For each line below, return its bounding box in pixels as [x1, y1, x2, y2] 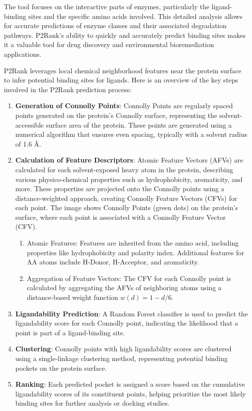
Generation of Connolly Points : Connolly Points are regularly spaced [15, 100, 233, 111]
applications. [4, 49, 42, 59]
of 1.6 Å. [15, 138, 41, 148]
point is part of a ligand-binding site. [15, 327, 125, 337]
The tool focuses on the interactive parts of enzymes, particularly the [4, 1, 209, 11]
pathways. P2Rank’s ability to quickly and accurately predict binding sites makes [4, 30, 246, 40]
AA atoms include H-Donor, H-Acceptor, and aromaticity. [27, 257, 199, 267]
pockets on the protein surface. [15, 362, 107, 373]
